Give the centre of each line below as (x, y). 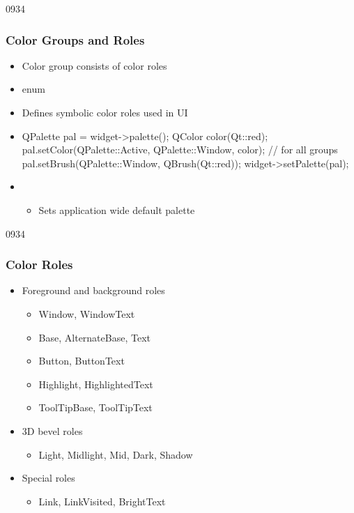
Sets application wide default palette (117, 209)
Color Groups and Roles (75, 39)
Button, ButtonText (82, 361)
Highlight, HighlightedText (96, 384)
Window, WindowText (87, 313)
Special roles (48, 478)
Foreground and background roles (93, 290)
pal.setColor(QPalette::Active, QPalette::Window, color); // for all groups (180, 150)
